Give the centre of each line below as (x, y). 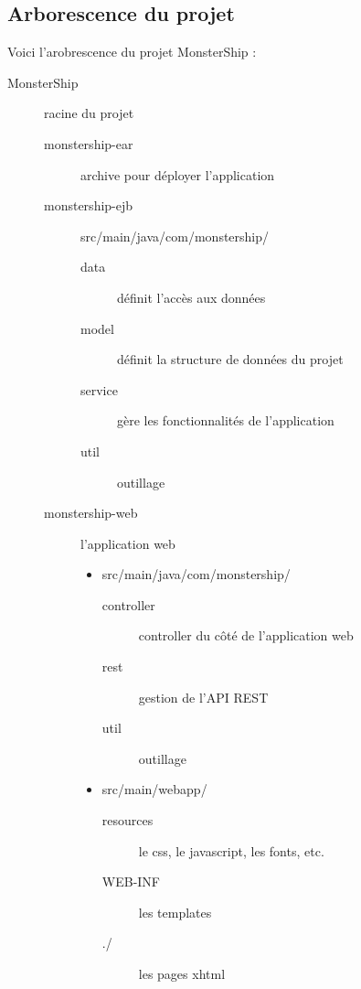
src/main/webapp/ (154, 789)
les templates (175, 912)
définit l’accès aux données (191, 297)
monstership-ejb (89, 205)
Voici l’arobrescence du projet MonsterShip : (132, 52)
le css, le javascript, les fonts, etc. (231, 850)
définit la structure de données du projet (230, 359)
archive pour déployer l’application (178, 174)
